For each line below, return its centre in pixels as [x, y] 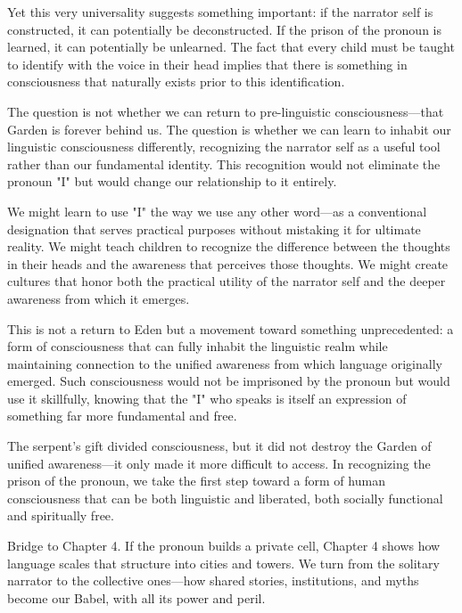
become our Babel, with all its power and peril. [136, 597]
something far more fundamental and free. [122, 416]
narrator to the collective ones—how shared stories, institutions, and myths [213, 580]
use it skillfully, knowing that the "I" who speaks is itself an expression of [207, 398]
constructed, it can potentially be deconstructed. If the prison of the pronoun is [225, 29]
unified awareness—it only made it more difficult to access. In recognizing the [219, 463]
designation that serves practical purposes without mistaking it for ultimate [214, 229]
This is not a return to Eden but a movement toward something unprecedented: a [231, 328]
